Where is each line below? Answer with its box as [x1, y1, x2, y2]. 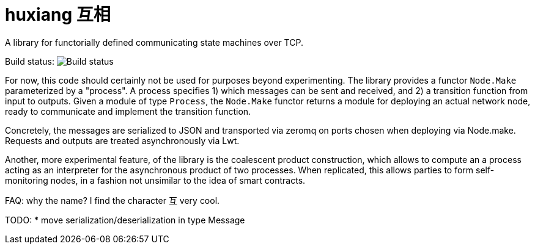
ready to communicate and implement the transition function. [5, 106, 251, 117]
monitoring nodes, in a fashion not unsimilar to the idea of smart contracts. [5, 175, 306, 186]
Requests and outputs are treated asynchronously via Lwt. [5, 135, 240, 146]
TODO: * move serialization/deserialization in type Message [5, 214, 245, 225]
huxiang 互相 [5, 4, 111, 25]
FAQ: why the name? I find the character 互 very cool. [5, 195, 220, 206]
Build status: [5, 56, 54, 67]
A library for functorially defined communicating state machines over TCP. [5, 37, 303, 48]
